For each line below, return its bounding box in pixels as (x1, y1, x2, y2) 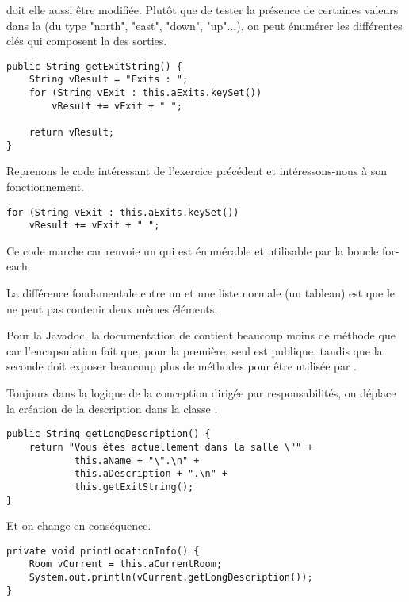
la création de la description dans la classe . (6, 400, 218, 416)
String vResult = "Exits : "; (29, 74, 189, 86)
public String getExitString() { (6, 60, 182, 72)
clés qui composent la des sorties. (6, 33, 167, 49)
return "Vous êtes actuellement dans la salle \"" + (29, 441, 313, 453)
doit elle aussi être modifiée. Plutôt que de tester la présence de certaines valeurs (6, 2, 399, 17)
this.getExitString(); (74, 481, 194, 493)
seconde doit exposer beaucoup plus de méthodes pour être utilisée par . (6, 358, 357, 374)
